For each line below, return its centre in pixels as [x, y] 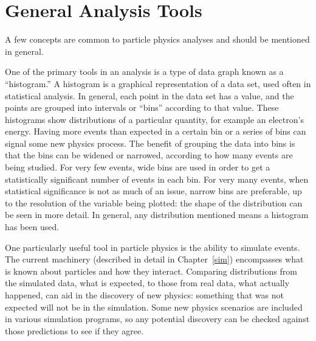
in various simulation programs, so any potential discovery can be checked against [157, 319]
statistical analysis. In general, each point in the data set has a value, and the [149, 95]
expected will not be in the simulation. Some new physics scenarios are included [154, 307]
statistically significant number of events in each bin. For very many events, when [157, 179]
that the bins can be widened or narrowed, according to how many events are [149, 155]
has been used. [32, 227]
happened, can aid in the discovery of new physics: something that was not [144, 295]
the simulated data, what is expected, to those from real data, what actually [147, 283]
